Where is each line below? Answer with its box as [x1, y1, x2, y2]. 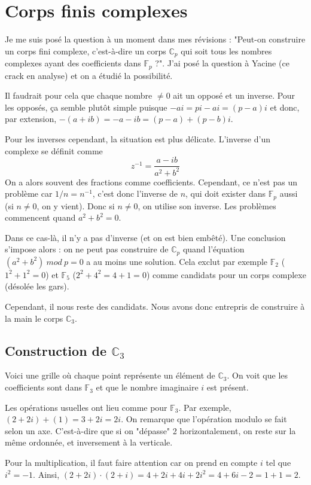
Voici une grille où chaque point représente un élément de [5, 369, 215, 382]
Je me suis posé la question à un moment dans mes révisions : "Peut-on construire [5, 33, 306, 45]
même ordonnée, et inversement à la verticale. [5, 436, 173, 449]
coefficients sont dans [5, 381, 82, 394]
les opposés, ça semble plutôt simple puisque [5, 100, 167, 113]
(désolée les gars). [5, 280, 69, 292]
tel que [266, 456, 291, 469]
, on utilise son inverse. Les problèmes [138, 199, 276, 212]
